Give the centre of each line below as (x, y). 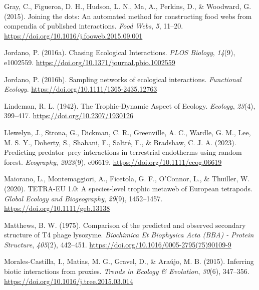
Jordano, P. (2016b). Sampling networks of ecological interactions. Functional (123, 79)
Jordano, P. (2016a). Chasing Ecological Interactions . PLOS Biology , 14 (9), (120, 52)
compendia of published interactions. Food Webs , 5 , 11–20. (94, 26)
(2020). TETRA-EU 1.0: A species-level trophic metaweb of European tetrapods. (128, 188)
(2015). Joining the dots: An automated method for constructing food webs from (128, 16)
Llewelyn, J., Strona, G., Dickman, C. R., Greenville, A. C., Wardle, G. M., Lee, (127, 132)
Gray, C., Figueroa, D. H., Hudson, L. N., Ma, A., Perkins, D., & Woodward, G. (128, 6)
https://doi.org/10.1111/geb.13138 (57, 208)
